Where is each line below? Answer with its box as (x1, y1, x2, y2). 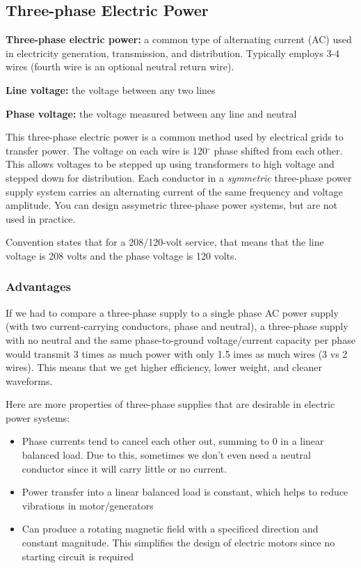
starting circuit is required (22, 549, 134, 563)
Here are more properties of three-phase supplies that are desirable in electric (6, 397, 335, 411)
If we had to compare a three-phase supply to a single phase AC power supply (6, 305, 339, 319)
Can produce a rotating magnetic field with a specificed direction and (22, 521, 319, 536)
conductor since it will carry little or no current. (22, 461, 227, 475)
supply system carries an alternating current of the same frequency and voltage (6, 184, 343, 198)
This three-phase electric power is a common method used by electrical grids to (6, 129, 344, 144)
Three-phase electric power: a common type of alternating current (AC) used (6, 32, 352, 47)
